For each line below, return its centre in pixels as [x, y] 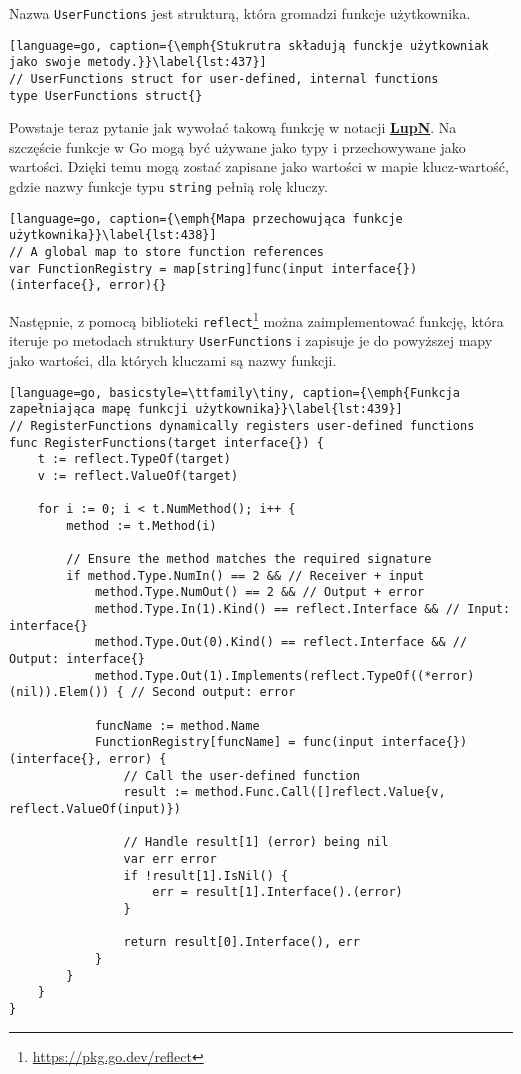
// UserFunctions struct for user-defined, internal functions [224, 78]
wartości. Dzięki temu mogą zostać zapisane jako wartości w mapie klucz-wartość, [259, 166]
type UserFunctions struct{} [106, 95]
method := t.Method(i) [141, 525]
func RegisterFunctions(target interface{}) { [166, 442]
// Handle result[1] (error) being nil [256, 842]
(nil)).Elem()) [59, 692]
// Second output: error [213, 692]
